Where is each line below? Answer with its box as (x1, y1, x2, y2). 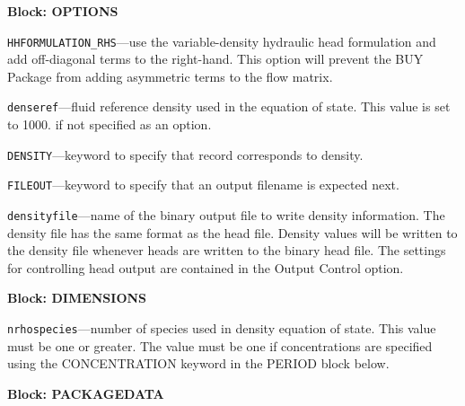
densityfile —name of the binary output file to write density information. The (7, 206, 445, 224)
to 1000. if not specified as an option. (7, 115, 212, 134)
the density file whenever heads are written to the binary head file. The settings (7, 241, 446, 260)
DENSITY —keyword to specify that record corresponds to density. (7, 145, 364, 163)
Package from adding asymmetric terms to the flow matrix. (7, 66, 333, 85)
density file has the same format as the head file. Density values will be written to (7, 223, 458, 242)
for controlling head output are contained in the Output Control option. (7, 258, 404, 277)
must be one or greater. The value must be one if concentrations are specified (7, 336, 433, 355)
